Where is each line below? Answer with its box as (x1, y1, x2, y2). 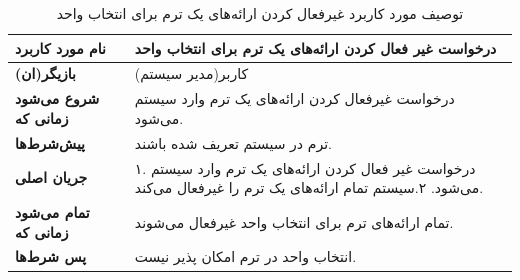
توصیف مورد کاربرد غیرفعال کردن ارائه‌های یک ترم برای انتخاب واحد (56, 3, 464, 23)
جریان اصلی (15, 167, 88, 188)
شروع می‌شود (15, 88, 100, 109)
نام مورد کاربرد (15, 37, 106, 58)
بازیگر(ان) (15, 63, 76, 84)
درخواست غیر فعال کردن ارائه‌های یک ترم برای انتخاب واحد (134, 37, 497, 58)
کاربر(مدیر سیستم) (134, 63, 249, 84)
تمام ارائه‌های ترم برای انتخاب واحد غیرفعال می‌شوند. (134, 211, 454, 232)
